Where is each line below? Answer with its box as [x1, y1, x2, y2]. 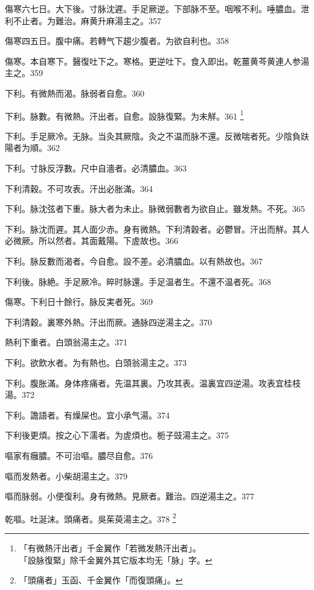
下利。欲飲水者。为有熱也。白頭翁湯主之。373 [5, 356, 187, 368]
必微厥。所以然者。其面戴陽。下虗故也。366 [5, 234, 178, 247]
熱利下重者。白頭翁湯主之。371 [5, 336, 127, 348]
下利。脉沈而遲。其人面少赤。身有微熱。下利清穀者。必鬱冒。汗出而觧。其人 [5, 222, 309, 235]
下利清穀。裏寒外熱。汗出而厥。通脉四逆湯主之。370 [5, 315, 212, 328]
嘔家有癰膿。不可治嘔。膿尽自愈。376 [5, 449, 153, 461]
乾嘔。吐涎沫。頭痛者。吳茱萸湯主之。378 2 [5, 510, 176, 525]
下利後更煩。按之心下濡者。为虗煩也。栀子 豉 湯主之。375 [5, 429, 229, 441]
